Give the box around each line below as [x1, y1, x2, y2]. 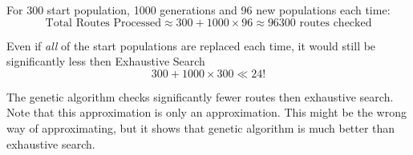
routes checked [299, 17, 372, 29]
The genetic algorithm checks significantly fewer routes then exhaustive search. [6, 88, 394, 105]
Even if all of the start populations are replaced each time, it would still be [6, 37, 376, 54]
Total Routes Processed [45, 17, 162, 29]
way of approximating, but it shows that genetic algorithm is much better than [6, 119, 395, 136]
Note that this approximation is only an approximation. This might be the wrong [6, 104, 407, 121]
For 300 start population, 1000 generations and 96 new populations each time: [6, 2, 391, 18]
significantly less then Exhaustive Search [6, 53, 205, 70]
